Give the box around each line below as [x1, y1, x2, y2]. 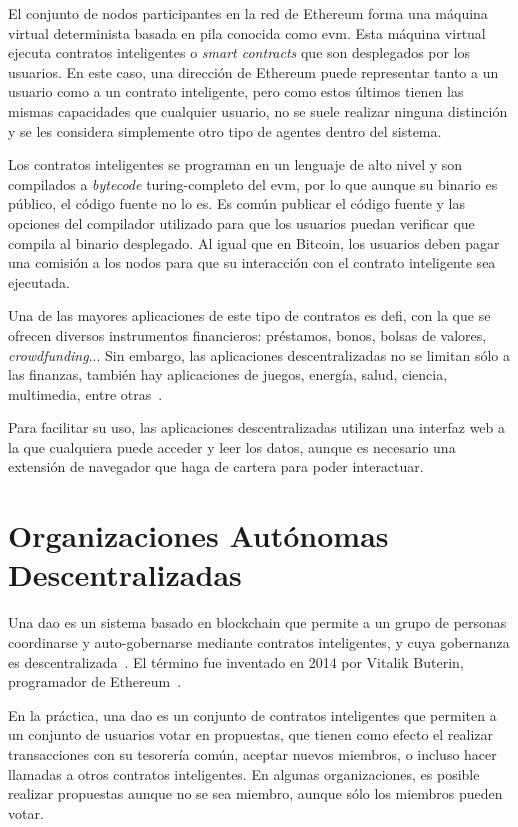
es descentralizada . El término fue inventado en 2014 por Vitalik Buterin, [8, 651, 464, 672]
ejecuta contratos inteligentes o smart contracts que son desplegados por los [8, 42, 471, 63]
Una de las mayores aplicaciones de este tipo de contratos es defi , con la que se [8, 305, 491, 326]
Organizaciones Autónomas [8, 515, 389, 556]
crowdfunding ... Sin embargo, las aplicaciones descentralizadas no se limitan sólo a [8, 344, 510, 365]
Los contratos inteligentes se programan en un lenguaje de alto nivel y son [8, 154, 463, 175]
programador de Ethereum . [8, 671, 182, 692]
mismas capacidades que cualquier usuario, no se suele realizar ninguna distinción [8, 100, 508, 121]
